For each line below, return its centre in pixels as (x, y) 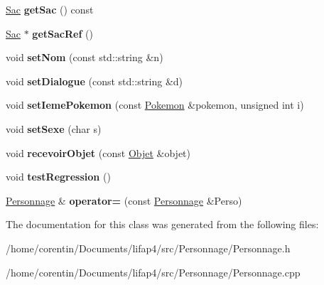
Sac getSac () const (50, 9)
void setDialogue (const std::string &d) (94, 81)
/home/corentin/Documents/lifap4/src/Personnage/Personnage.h (148, 248)
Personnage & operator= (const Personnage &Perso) (124, 200)
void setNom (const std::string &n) (85, 57)
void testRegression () (58, 177)
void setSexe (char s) (54, 128)
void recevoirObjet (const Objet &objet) (98, 152)
